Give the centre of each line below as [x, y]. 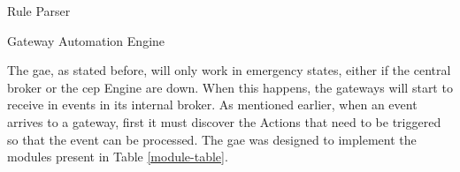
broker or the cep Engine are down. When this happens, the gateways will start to [230, 87]
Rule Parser [39, 11]
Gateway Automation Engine [86, 40]
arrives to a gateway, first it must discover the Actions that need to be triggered [224, 121]
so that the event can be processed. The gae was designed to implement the [212, 139]
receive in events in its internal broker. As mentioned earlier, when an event [212, 105]
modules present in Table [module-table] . [118, 157]
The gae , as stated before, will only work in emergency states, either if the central [229, 70]
